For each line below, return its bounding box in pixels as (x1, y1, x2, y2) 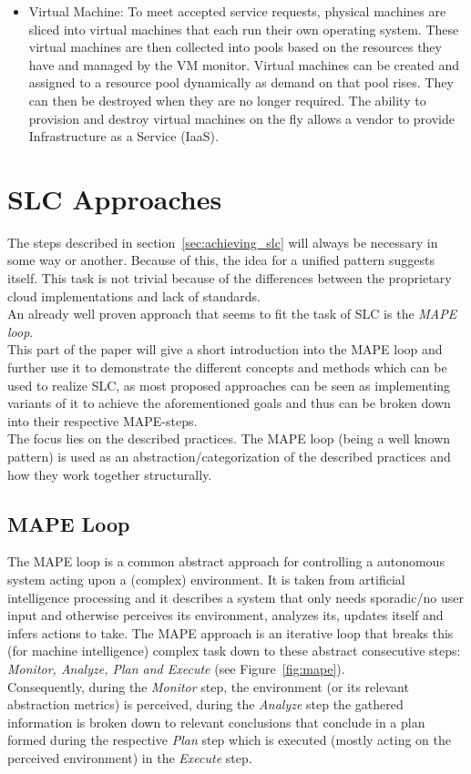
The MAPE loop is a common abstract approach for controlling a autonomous (7, 552, 445, 571)
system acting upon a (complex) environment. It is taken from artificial (7, 569, 405, 588)
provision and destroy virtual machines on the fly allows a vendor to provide (28, 108, 455, 127)
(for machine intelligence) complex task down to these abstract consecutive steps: (7, 641, 461, 660)
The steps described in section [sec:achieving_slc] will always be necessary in (7, 232, 438, 251)
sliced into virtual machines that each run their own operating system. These (28, 19, 459, 38)
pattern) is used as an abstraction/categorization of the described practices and (7, 447, 451, 465)
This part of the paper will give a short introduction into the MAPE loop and (7, 340, 443, 359)
